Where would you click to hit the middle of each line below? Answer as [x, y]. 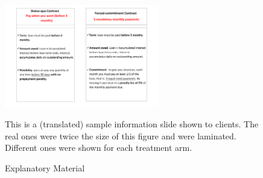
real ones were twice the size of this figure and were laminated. [121, 135]
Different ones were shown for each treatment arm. [99, 148]
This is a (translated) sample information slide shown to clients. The [132, 124]
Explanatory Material [45, 167]
